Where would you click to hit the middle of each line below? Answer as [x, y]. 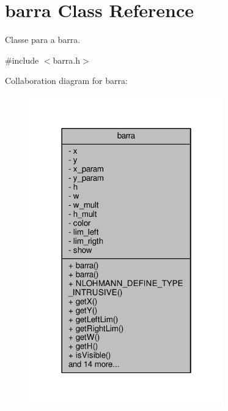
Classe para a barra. [43, 40]
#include [22, 60]
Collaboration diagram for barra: [66, 81]
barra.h [66, 60]
